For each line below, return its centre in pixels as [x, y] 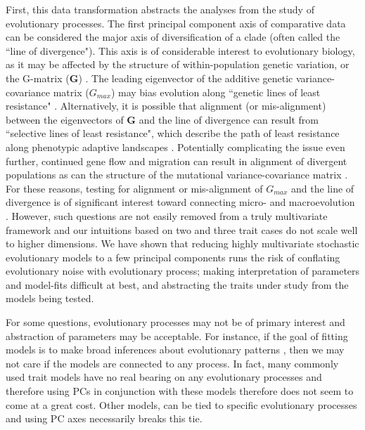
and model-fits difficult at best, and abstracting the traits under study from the [177, 284]
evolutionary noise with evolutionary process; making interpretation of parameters [183, 271]
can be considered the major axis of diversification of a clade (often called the [173, 37]
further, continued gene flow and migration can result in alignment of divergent [177, 161]
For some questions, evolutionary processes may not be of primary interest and [175, 322]
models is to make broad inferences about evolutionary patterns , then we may [175, 350]
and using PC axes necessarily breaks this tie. [104, 418]
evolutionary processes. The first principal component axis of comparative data [176, 23]
